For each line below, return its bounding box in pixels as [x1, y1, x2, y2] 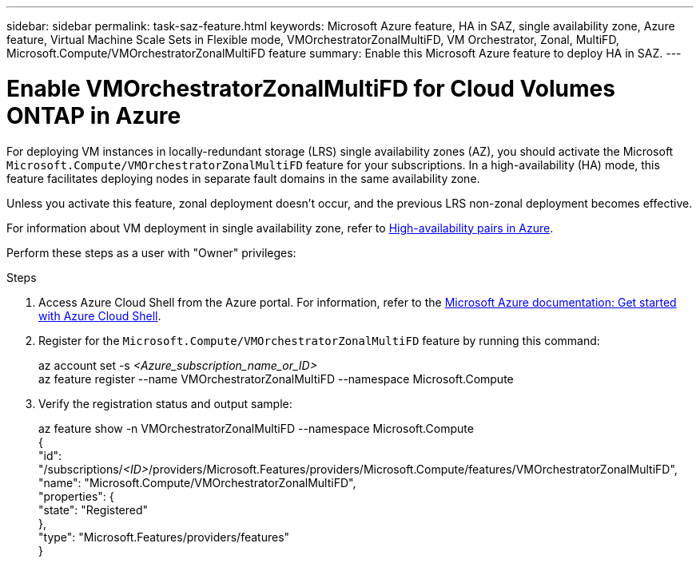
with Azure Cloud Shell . [38, 308, 161, 323]
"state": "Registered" [38, 502, 149, 517]
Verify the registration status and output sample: [38, 396, 292, 410]
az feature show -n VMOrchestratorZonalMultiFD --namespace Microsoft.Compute [38, 421, 474, 435]
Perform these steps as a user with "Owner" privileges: [6, 245, 296, 260]
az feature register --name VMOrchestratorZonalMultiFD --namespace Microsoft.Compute [38, 371, 514, 386]
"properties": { [38, 489, 114, 503]
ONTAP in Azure [6, 101, 181, 129]
